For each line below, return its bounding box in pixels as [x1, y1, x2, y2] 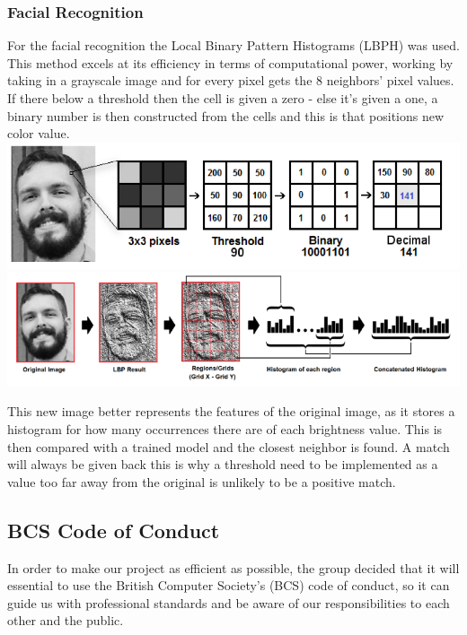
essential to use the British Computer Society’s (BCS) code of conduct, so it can [7, 576, 450, 595]
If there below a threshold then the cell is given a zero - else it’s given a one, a [7, 89, 438, 107]
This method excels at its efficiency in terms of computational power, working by [7, 53, 454, 72]
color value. [7, 124, 70, 143]
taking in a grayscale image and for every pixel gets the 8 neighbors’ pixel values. [7, 71, 454, 90]
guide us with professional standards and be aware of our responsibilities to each [7, 593, 450, 612]
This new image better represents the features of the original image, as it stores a [7, 402, 455, 421]
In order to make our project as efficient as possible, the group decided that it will [7, 558, 460, 577]
